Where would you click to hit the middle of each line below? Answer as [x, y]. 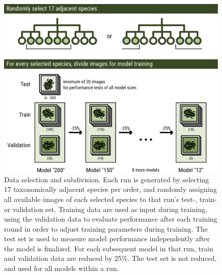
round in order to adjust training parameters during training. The [106, 228]
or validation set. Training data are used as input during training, [106, 209]
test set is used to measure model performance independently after [107, 238]
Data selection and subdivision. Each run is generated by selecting [107, 179]
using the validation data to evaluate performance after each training [111, 219]
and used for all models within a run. [62, 268]
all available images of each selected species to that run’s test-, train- [110, 199]
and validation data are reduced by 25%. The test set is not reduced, [110, 258]
